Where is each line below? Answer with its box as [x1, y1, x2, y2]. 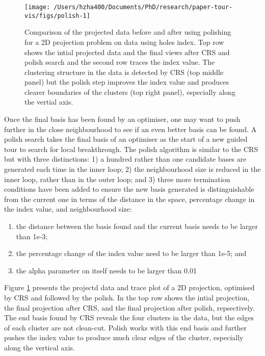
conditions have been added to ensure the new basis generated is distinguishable [4, 184, 254, 194]
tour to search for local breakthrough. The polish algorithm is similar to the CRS [4, 143, 258, 154]
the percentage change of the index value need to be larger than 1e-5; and [16, 248, 247, 259]
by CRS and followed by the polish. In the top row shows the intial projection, [4, 292, 250, 302]
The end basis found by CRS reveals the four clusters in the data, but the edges [4, 312, 254, 323]
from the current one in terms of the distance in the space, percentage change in [4, 193, 255, 204]
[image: [24, 4, 50, 11]
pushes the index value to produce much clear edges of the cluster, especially [4, 332, 244, 343]
